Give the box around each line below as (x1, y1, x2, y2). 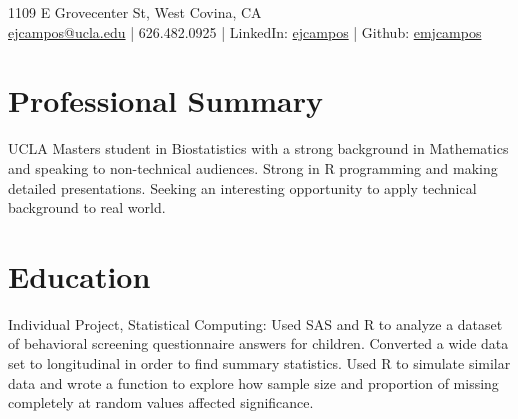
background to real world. (8, 197, 166, 218)
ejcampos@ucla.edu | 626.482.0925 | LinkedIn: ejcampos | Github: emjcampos (8, 21, 482, 42)
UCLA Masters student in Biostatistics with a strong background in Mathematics (8, 138, 509, 159)
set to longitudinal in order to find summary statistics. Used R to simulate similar (8, 353, 511, 373)
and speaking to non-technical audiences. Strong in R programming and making (8, 157, 498, 178)
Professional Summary (8, 80, 323, 121)
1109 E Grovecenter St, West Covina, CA (8, 2, 262, 22)
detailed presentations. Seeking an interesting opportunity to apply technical (8, 177, 477, 198)
